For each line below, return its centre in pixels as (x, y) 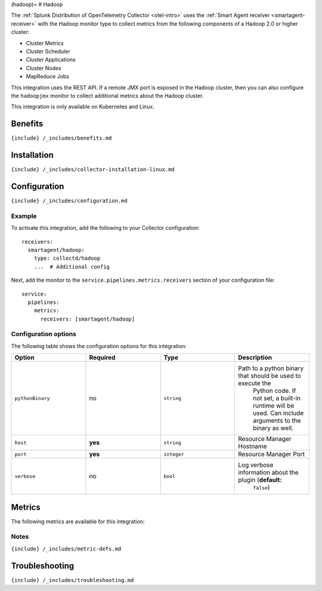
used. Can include (278, 413)
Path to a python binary (271, 368)
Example (24, 216)
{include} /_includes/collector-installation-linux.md (93, 170)
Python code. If (274, 391)
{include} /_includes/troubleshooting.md (72, 580)
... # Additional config (72, 267)
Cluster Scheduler (48, 51)
